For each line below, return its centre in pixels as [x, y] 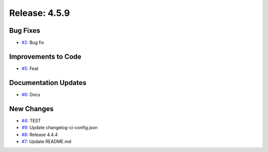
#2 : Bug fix [33, 43]
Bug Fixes [25, 31]
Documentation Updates [48, 83]
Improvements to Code [45, 56]
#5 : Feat [30, 68]
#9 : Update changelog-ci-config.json [60, 128]
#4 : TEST [31, 120]
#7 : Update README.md [46, 141]
